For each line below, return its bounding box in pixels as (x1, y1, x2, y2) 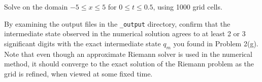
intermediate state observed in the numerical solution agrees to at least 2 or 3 (4, 28, 246, 39)
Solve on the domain (4, 2, 68, 12)
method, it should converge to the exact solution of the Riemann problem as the (4, 58, 254, 69)
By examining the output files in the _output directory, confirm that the (4, 18, 231, 29)
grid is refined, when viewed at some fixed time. (4, 68, 153, 78)
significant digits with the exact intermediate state (4, 38, 161, 48)
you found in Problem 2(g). (173, 38, 258, 48)
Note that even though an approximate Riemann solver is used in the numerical (4, 48, 252, 59)
